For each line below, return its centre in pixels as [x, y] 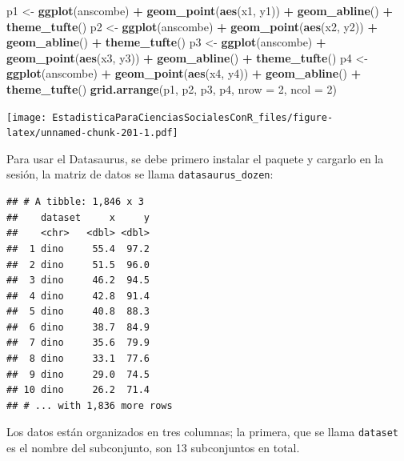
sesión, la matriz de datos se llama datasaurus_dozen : [140, 174]
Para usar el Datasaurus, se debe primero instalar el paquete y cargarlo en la [195, 158]
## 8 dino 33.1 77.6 [78, 359]
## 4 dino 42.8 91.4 [78, 296]
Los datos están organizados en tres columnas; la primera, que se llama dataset [203, 432]
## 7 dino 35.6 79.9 [78, 343]
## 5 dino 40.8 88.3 [78, 312]
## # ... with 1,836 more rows [90, 405]
